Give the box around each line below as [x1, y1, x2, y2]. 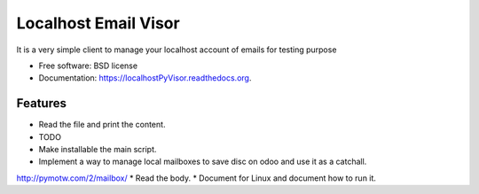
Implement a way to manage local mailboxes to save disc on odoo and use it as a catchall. [38, 156, 367, 167]
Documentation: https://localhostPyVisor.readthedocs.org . [38, 73, 252, 83]
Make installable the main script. [38, 144, 157, 155]
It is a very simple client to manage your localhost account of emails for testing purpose [16, 44, 337, 55]
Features [16, 96, 67, 111]
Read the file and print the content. [38, 120, 166, 130]
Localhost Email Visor [16, 13, 181, 33]
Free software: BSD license [38, 60, 137, 71]
